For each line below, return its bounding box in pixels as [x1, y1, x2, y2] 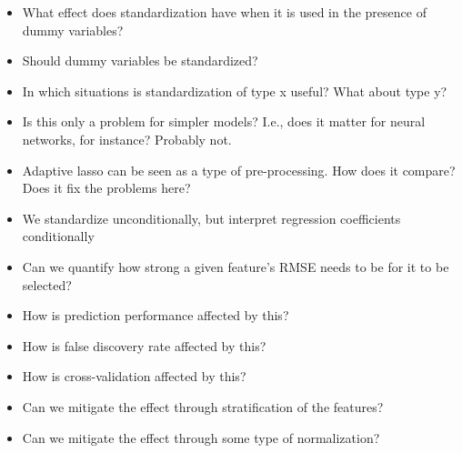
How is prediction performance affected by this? [22, 306, 289, 325]
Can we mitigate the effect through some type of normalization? [22, 428, 380, 447]
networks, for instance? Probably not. [22, 129, 232, 148]
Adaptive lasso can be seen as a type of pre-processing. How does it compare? [22, 160, 456, 179]
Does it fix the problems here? [22, 178, 191, 197]
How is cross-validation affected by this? [22, 367, 246, 386]
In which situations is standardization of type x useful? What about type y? [22, 81, 447, 100]
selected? [22, 275, 72, 294]
